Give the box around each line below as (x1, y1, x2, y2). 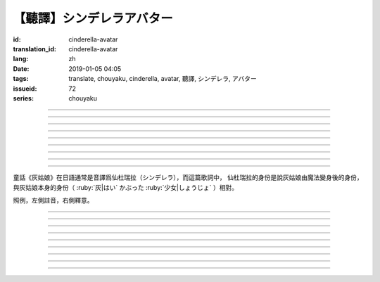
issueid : (13, 84, 37, 93)
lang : (13, 55, 29, 63)
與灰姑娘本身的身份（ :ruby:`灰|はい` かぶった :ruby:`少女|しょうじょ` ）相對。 (13, 183, 239, 191)
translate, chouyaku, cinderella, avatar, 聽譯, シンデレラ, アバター (68, 75, 257, 83)
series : (13, 94, 34, 102)
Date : (13, 64, 30, 73)
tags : (13, 75, 29, 83)
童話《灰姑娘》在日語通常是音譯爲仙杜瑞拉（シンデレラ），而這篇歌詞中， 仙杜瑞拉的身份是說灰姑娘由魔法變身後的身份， (13, 173, 363, 182)
